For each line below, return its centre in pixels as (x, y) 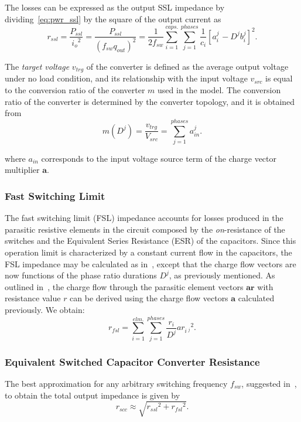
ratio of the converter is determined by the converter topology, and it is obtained (150, 101)
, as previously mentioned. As (222, 275)
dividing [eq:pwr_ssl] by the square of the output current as (113, 18)
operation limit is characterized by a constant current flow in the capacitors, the (148, 252)
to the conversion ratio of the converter (75, 89)
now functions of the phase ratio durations (81, 275)
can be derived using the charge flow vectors (149, 298)
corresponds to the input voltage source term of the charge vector (159, 158)
